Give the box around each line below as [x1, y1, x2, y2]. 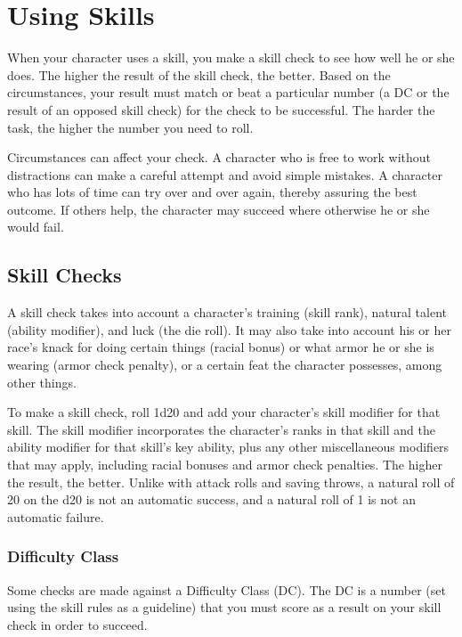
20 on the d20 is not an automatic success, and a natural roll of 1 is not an [7, 490, 416, 509]
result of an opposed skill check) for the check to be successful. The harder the [7, 100, 435, 118]
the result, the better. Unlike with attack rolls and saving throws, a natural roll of [7, 472, 455, 491]
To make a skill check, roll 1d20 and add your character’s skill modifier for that [7, 403, 441, 421]
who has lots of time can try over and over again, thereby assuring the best [7, 183, 417, 201]
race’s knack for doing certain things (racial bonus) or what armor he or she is [7, 338, 434, 356]
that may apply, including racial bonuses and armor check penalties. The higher [7, 455, 442, 474]
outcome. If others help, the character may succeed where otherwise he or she [7, 200, 430, 218]
